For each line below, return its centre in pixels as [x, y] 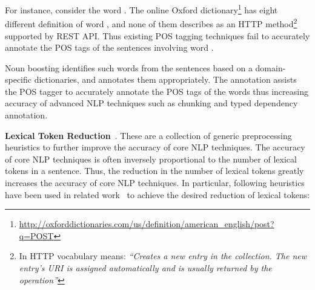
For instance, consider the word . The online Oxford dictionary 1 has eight [141, 9]
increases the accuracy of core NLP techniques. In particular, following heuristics [155, 183]
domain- [270, 67]
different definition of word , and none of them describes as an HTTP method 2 [151, 23]
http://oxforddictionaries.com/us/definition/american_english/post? [147, 224]
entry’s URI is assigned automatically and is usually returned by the [145, 268]
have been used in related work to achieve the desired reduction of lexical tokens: [157, 194]
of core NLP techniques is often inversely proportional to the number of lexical [151, 159]
